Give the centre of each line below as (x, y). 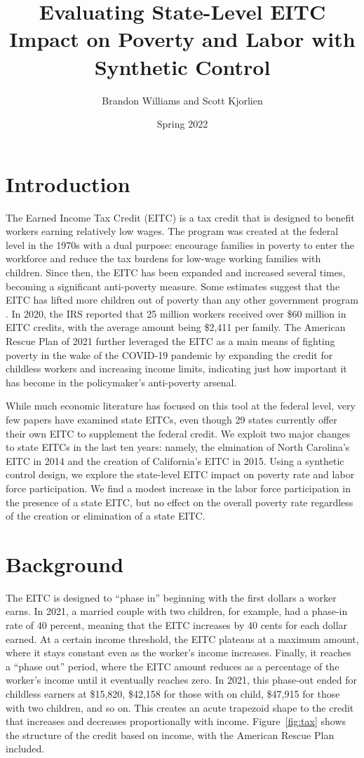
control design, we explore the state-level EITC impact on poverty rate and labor (180, 474)
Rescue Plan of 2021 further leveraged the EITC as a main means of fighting (170, 340)
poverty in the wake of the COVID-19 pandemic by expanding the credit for (169, 354)
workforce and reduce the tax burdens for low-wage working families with (163, 258)
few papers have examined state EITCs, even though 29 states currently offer (171, 419)
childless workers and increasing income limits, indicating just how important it (176, 368)
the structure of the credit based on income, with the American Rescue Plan (170, 735)
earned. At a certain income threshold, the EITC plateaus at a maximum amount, (182, 638)
